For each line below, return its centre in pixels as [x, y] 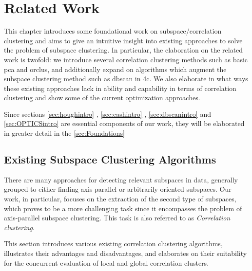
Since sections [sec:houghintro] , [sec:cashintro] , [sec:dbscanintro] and [107, 114]
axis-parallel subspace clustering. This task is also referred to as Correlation [117, 218]
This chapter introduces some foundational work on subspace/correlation [113, 31]
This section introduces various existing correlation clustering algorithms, [113, 244]
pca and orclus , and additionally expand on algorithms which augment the [115, 69]
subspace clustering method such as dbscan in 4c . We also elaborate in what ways [126, 79]
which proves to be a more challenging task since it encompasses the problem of [123, 208]
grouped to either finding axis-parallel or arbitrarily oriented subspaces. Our [118, 189]
